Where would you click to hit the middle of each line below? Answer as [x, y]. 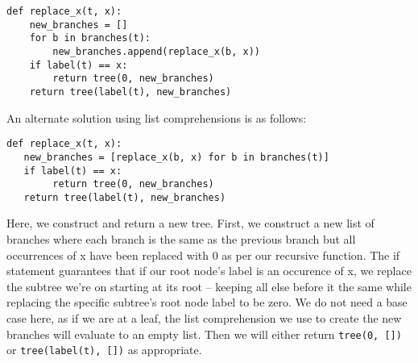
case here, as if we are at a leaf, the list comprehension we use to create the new [204, 318]
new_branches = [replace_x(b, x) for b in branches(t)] [176, 157]
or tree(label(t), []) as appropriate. [104, 350]
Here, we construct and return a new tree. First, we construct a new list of [190, 223]
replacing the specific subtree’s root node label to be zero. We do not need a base [207, 302]
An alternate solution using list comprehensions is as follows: [157, 117]
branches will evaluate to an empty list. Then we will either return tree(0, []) [204, 334]
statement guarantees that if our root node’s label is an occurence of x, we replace [209, 271]
